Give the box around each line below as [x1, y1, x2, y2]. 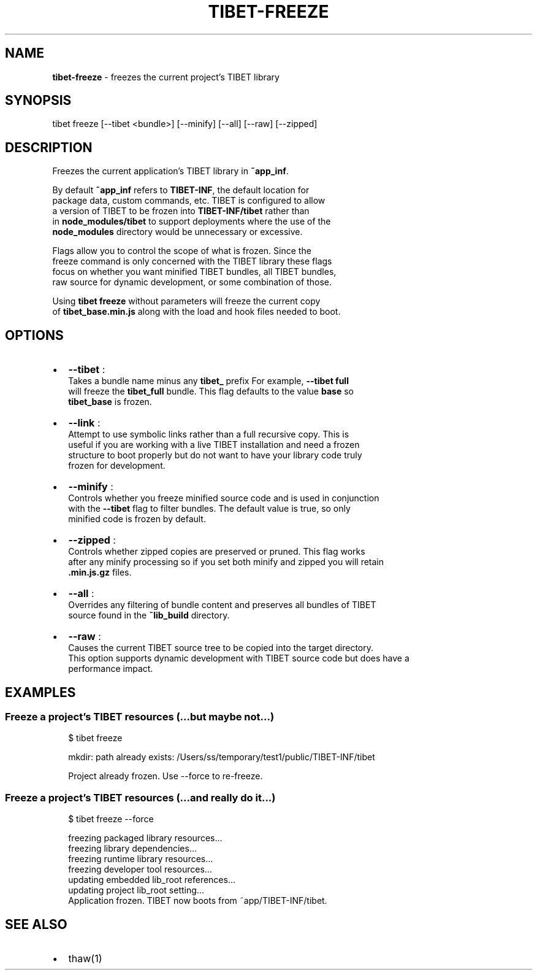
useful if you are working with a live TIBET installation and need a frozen [68, 439, 360, 450]
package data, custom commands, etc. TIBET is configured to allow [52, 195, 326, 206]
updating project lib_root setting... [68, 885, 204, 896]
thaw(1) [68, 952, 102, 965]
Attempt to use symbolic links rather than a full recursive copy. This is [68, 429, 349, 440]
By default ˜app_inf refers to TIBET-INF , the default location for [52, 185, 310, 196]
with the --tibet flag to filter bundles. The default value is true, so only [68, 503, 351, 514]
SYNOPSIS [5, 93, 72, 109]
